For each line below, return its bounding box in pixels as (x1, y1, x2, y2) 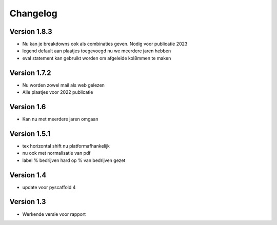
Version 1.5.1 (9, 129, 51, 138)
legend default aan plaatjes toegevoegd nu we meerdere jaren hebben (22, 48, 171, 54)
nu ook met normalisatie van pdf (22, 150, 91, 156)
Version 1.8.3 (9, 27, 52, 36)
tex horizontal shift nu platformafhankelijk (22, 142, 110, 149)
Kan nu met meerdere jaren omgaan (22, 116, 98, 122)
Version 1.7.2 (9, 68, 51, 77)
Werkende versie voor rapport (22, 211, 86, 217)
